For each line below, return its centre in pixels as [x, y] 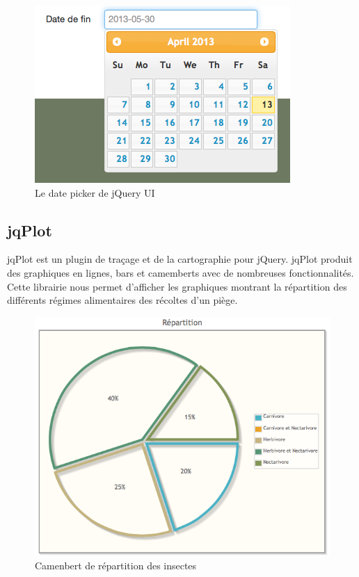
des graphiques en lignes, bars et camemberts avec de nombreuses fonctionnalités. [181, 272]
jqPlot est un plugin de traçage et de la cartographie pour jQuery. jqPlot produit [180, 259]
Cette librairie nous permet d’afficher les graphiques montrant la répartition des [177, 286]
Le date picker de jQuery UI [95, 192]
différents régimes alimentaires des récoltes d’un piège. [122, 300]
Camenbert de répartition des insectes [116, 566]
